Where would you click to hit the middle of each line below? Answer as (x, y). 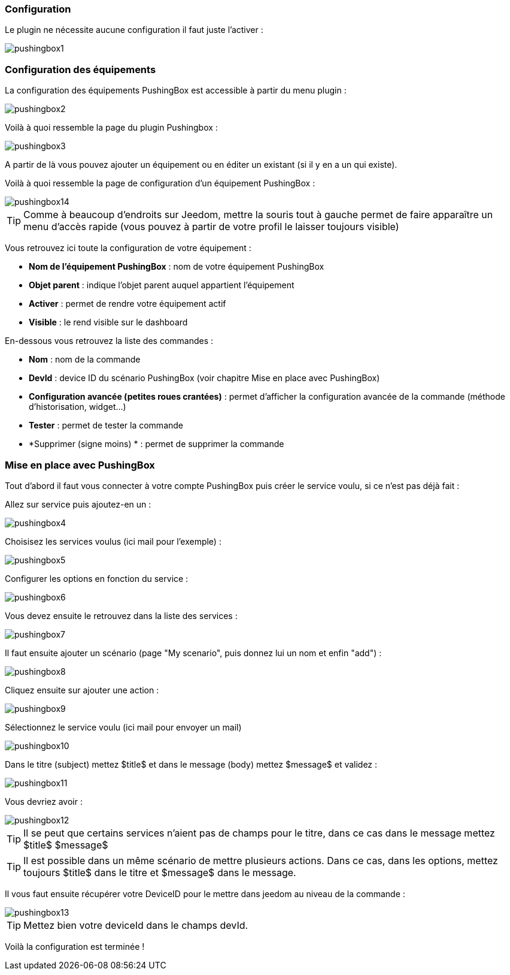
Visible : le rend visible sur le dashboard (108, 322)
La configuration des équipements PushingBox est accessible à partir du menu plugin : (176, 90)
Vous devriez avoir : (44, 801)
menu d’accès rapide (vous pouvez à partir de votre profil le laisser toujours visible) (211, 227)
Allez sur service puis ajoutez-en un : (78, 504)
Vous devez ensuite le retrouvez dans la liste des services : (121, 615)
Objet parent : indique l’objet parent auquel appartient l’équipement (162, 285)
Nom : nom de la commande (85, 360)
